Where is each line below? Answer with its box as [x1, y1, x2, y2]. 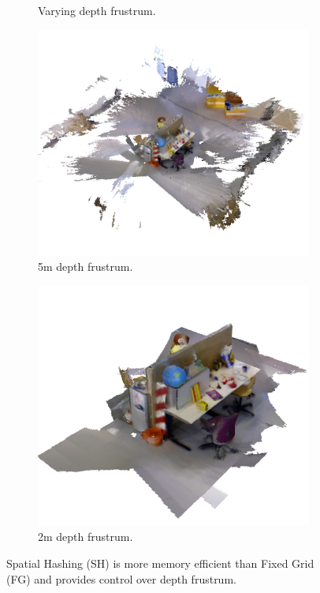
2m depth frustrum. [38, 528, 133, 545]
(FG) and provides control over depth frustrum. [6, 570, 236, 587]
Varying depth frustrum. [38, 2, 156, 18]
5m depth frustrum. [38, 258, 133, 275]
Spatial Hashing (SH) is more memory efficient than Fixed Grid [6, 554, 314, 571]
